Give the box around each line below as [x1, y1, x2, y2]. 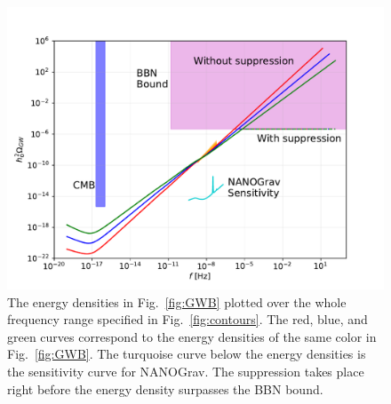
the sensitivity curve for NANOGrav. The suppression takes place [7, 361, 364, 380]
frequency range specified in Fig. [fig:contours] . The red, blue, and [7, 310, 368, 329]
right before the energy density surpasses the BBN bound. [7, 379, 323, 398]
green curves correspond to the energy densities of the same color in [7, 327, 377, 345]
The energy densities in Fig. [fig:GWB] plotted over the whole [7, 292, 347, 311]
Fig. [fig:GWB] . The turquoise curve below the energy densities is [7, 345, 366, 363]
